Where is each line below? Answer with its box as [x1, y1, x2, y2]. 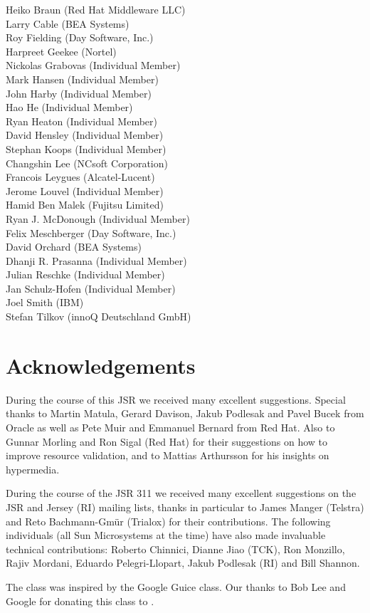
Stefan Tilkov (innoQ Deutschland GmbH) [6, 309, 191, 324]
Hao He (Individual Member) [6, 100, 133, 115]
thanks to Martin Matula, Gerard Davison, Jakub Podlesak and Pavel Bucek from [6, 406, 364, 421]
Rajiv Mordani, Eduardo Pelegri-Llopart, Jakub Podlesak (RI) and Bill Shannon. [6, 555, 360, 570]
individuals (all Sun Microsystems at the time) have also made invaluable [6, 528, 326, 543]
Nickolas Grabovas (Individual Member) [6, 58, 181, 73]
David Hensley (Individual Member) [6, 127, 164, 142]
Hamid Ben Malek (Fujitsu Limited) [6, 197, 164, 212]
